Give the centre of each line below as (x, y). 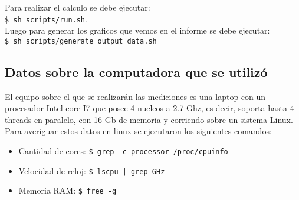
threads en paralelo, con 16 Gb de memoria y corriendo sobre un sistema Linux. (149, 119)
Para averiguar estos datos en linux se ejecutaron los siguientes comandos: (138, 131)
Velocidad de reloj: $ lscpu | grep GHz (92, 170)
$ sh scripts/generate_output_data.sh (81, 41)
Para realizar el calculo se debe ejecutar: (78, 7)
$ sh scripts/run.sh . (46, 19)
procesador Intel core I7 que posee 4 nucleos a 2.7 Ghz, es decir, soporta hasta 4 (149, 108)
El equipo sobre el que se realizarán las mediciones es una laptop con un (135, 96)
